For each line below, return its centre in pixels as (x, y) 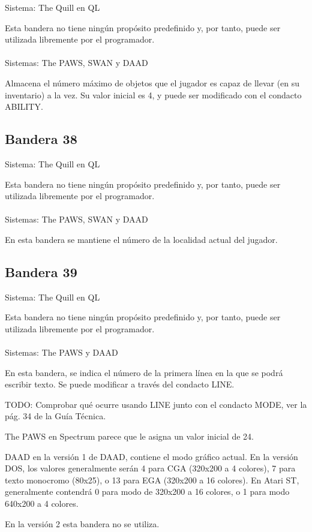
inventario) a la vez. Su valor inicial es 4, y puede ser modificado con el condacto (153, 94)
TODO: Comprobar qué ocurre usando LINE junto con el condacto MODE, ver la (156, 404)
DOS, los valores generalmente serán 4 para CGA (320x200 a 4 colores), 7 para (150, 468)
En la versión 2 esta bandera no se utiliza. (82, 523)
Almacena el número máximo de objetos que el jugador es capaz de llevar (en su (152, 82)
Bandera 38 (41, 139)
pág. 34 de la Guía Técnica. (55, 416)
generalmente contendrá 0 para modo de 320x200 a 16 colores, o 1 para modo (147, 492)
